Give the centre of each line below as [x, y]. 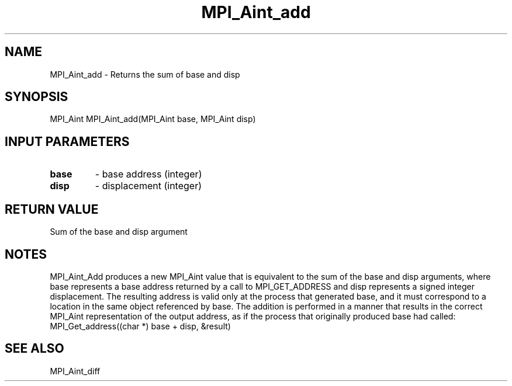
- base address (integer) [148, 174]
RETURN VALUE [52, 209]
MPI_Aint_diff [75, 371]
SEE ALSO [34, 349]
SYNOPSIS [37, 97]
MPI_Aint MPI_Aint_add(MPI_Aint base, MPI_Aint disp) [153, 119]
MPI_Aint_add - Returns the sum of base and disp [145, 74]
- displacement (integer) [148, 186]
